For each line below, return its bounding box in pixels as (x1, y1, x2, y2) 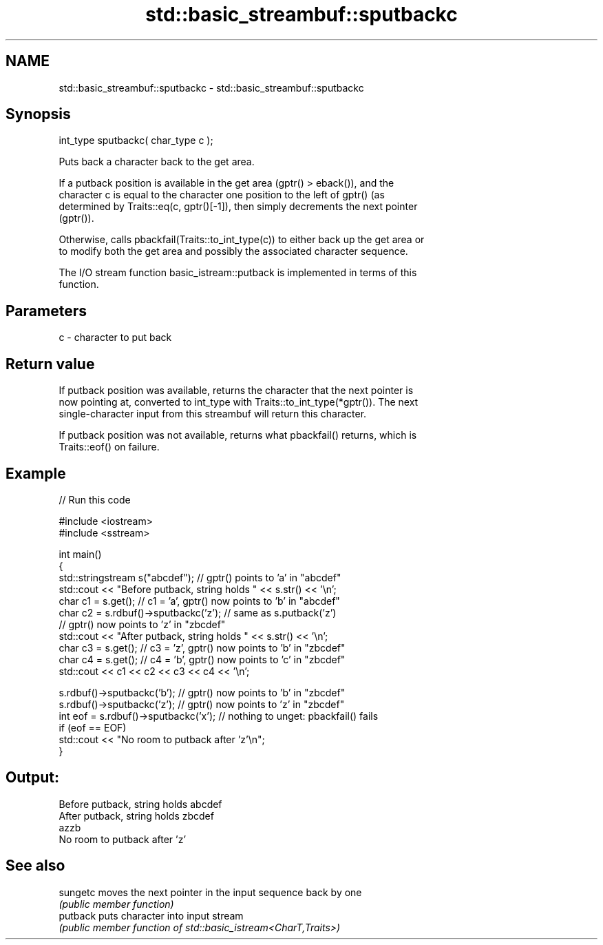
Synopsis (6, 105, 71, 123)
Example (6, 464, 66, 482)
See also (6, 857, 65, 875)
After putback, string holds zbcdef (59, 809, 214, 822)
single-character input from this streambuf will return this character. (59, 408, 367, 420)
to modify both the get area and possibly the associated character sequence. (59, 245, 408, 258)
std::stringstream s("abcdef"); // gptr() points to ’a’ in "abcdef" (59, 571, 341, 583)
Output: (6, 769, 59, 787)
